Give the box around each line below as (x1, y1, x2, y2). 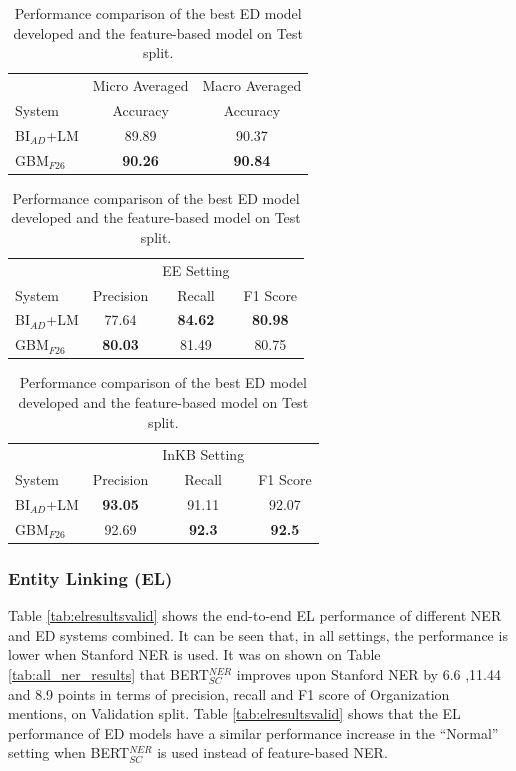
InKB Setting (162, 444, 245, 465)
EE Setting (162, 259, 230, 280)
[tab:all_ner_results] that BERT (8, 663, 209, 684)
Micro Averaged (92, 75, 189, 96)
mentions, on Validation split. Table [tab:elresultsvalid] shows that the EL (8, 703, 461, 724)
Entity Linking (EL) (8, 565, 173, 590)
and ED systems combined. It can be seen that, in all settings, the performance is (8, 624, 508, 645)
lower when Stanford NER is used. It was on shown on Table (8, 644, 381, 665)
